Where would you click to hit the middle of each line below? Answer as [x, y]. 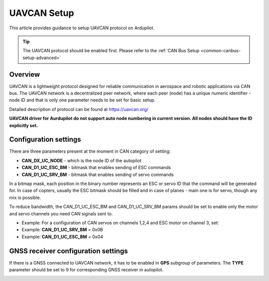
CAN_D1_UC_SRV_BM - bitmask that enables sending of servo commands [98, 175]
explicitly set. [24, 125]
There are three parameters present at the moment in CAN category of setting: [90, 151]
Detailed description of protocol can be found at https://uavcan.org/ [79, 109]
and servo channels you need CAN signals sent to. [61, 213]
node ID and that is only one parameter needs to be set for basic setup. [82, 100]
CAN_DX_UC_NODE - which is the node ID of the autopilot [81, 160]
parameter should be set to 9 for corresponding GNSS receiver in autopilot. [86, 270]
